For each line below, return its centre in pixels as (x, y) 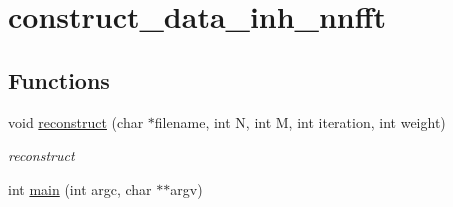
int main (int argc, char (80, 188)
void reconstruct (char (76, 121)
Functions (59, 79)
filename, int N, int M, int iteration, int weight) (300, 121)
